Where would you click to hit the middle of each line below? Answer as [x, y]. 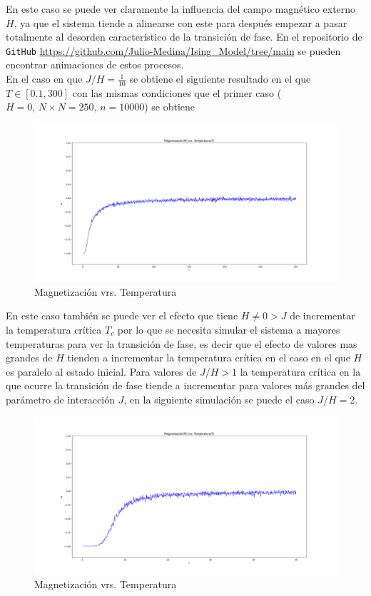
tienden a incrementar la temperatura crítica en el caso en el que [209, 358]
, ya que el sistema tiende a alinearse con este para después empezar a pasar [181, 22]
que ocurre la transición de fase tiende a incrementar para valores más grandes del [185, 385]
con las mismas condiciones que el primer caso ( [177, 92]
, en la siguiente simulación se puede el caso [219, 399]
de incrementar [322, 315]
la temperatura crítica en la [300, 371]
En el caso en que [44, 79]
